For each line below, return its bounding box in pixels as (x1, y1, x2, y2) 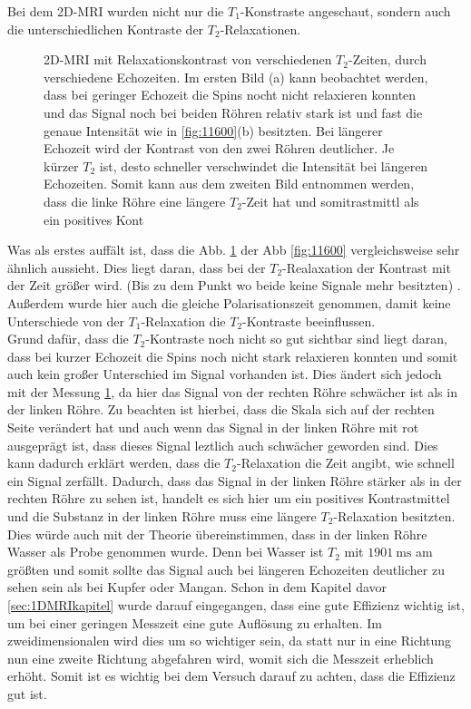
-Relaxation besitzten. (333, 507, 456, 526)
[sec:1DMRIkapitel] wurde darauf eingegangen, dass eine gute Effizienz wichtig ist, (7, 596, 465, 614)
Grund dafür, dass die (7, 329, 129, 348)
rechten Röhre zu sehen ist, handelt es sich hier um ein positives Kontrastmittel (7, 489, 450, 508)
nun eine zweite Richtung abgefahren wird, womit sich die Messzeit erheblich (7, 648, 434, 667)
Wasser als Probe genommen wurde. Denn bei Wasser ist (7, 542, 324, 561)
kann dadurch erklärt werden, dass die (7, 453, 221, 472)
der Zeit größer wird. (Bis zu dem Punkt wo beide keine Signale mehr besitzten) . (7, 276, 461, 295)
